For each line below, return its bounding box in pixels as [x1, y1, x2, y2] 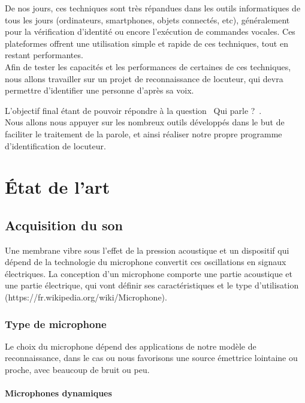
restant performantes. [5, 49, 83, 61]
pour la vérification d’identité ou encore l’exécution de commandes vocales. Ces [5, 25, 295, 38]
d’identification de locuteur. [5, 139, 106, 152]
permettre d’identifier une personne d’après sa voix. [5, 84, 194, 97]
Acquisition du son [5, 215, 123, 234]
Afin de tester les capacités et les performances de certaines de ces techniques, [5, 60, 291, 73]
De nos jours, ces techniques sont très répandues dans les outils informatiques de [5, 2, 301, 14]
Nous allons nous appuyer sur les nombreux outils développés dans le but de [5, 116, 285, 128]
